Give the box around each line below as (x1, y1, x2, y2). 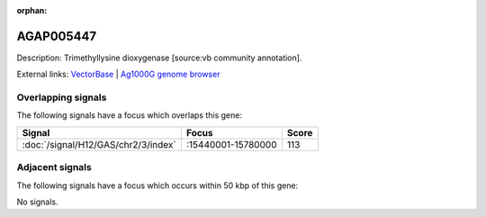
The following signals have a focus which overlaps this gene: (16, 110, 243, 121)
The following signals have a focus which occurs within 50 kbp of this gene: (16, 180, 299, 191)
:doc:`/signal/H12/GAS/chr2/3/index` (22, 138, 176, 150)
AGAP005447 (16, 28, 97, 44)
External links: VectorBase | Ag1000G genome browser (16, 68, 220, 80)
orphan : (16, 5, 48, 15)
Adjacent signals (16, 161, 92, 174)
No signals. (16, 196, 58, 207)
